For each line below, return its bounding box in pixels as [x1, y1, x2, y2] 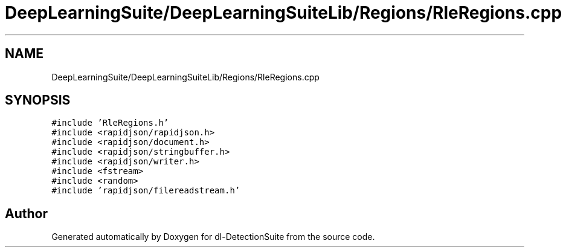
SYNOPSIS [5, 92, 71, 108]
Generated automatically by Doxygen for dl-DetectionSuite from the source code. [51, 231, 375, 242]
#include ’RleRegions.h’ [51, 118, 169, 128]
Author [5, 205, 48, 221]
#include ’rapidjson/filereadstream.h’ [51, 186, 240, 196]
